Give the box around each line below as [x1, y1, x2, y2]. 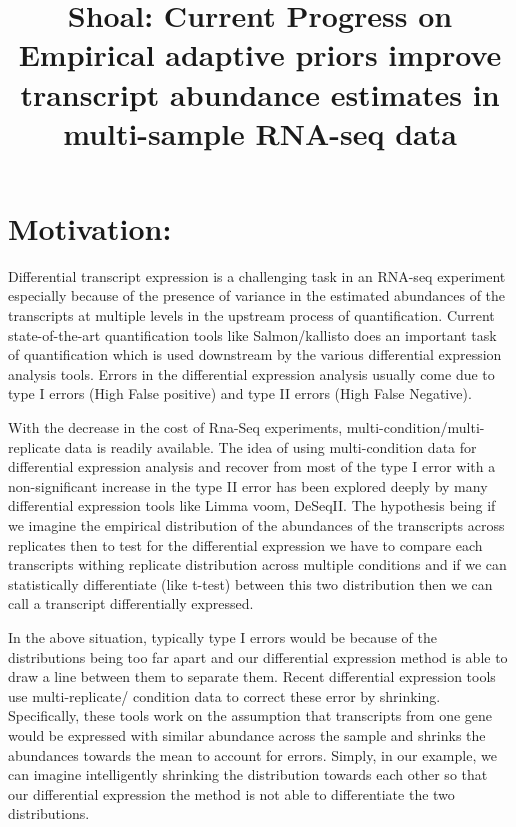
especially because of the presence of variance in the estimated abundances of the [8, 285, 506, 306]
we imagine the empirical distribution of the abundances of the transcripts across [8, 515, 505, 535]
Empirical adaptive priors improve [18, 34, 502, 75]
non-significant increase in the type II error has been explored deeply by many [8, 475, 488, 496]
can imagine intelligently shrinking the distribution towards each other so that [8, 764, 488, 785]
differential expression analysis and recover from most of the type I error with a [8, 456, 496, 477]
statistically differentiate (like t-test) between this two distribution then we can [8, 573, 493, 594]
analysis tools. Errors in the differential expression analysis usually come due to [8, 363, 495, 384]
